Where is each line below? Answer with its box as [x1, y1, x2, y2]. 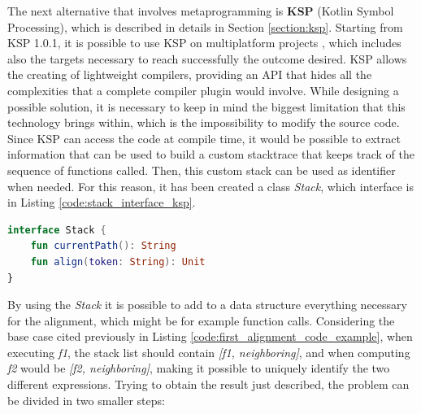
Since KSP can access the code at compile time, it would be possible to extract [7, 129, 401, 146]
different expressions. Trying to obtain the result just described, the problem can [7, 376, 410, 393]
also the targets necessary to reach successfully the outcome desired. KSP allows [7, 50, 407, 67]
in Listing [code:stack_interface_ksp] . [7, 194, 196, 211]
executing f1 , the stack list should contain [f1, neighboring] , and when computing [7, 343, 410, 360]
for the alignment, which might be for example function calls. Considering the [7, 312, 395, 329]
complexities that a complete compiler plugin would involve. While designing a [7, 81, 399, 98]
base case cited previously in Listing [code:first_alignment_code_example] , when [7, 328, 413, 345]
